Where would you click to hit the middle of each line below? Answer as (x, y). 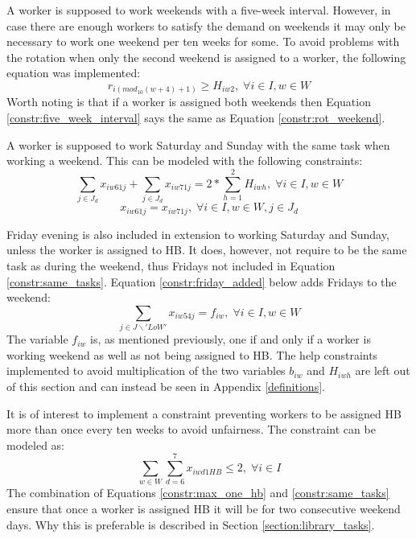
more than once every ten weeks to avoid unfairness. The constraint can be (191, 429)
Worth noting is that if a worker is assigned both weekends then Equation (189, 102)
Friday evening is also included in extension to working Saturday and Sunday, (198, 234)
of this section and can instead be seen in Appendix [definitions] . (166, 386)
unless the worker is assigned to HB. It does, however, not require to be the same (207, 250)
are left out (383, 370)
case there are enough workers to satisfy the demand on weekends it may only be (206, 25)
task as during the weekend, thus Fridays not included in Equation (171, 266)
